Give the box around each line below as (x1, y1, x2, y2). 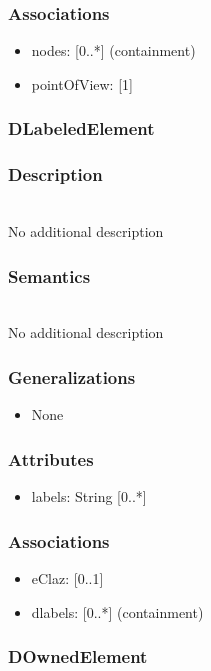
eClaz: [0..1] (31, 567, 104, 588)
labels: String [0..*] (31, 486, 147, 507)
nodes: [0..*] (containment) (31, 40, 196, 61)
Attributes (8, 446, 94, 471)
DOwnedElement (8, 644, 148, 669)
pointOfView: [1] (31, 73, 133, 94)
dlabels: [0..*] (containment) (31, 601, 204, 622)
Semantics (8, 263, 91, 288)
